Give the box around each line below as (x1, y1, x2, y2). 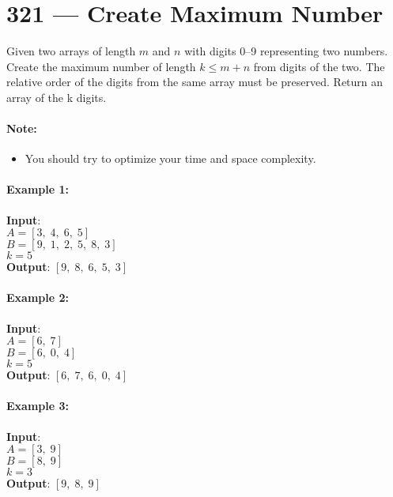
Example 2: (6, 289, 69, 306)
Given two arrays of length (6, 43, 136, 59)
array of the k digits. (6, 88, 107, 105)
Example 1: (6, 181, 69, 198)
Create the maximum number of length (6, 58, 196, 74)
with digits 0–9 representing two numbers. (184, 43, 388, 59)
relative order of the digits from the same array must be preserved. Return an (6, 73, 384, 90)
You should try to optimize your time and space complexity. (25, 150, 316, 167)
